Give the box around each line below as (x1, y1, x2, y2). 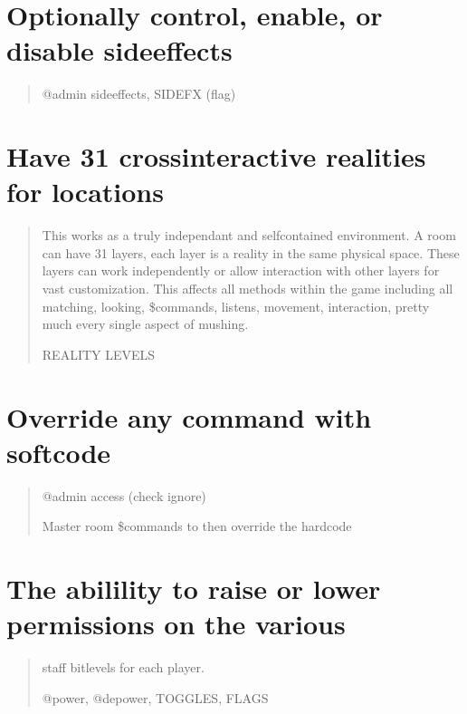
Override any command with (6, 398, 372, 435)
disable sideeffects (6, 32, 233, 69)
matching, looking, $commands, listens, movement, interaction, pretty (42, 296, 430, 315)
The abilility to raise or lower (6, 570, 381, 607)
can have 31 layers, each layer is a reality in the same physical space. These (42, 243, 460, 262)
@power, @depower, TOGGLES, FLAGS (42, 688, 269, 707)
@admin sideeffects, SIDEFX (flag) (42, 84, 236, 103)
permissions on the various (6, 605, 346, 642)
